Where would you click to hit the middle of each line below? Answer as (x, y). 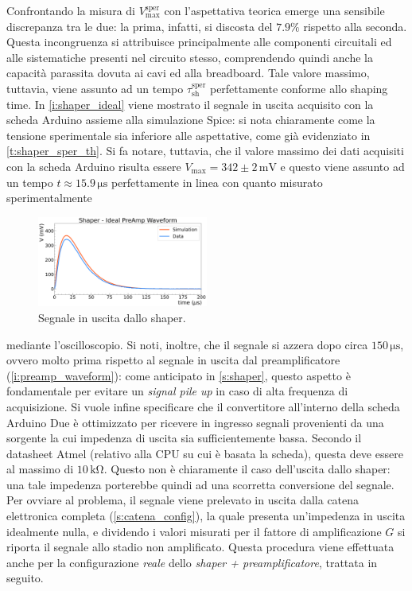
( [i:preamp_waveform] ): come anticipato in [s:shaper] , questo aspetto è (179, 375)
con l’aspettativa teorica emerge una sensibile (274, 10)
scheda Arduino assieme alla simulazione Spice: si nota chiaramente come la (191, 120)
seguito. (25, 578)
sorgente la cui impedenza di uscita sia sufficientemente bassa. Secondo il (184, 438)
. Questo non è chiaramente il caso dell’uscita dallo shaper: (247, 469)
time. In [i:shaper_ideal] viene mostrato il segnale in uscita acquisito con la (190, 104)
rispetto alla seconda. (355, 26)
